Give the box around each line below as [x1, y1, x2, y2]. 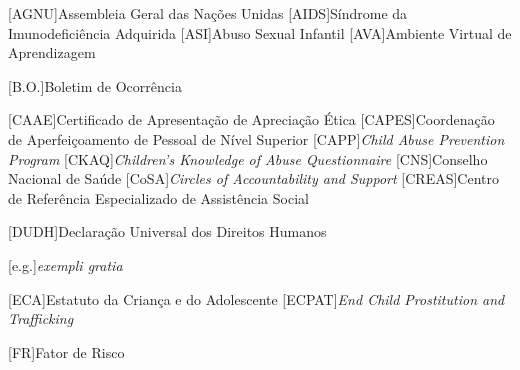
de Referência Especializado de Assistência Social [8, 187, 309, 208]
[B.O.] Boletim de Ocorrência [8, 75, 182, 96]
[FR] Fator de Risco [8, 341, 125, 362]
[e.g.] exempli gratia [8, 254, 123, 275]
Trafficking [8, 308, 74, 329]
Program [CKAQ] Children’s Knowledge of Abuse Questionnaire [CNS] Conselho [8, 148, 488, 169]
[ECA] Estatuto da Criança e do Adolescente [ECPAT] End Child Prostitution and [8, 288, 505, 309]
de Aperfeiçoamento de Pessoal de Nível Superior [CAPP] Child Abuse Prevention [8, 128, 505, 149]
